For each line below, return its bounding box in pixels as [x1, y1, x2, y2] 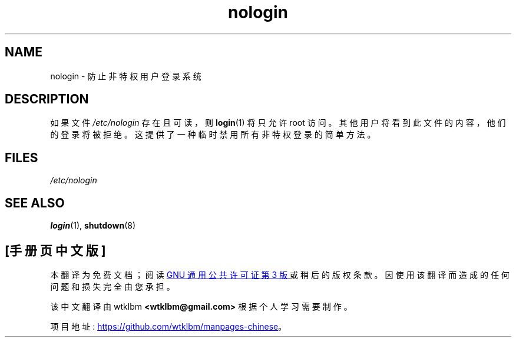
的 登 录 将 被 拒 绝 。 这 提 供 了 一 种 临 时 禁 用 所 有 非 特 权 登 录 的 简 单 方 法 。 [50, 129, 376, 140]
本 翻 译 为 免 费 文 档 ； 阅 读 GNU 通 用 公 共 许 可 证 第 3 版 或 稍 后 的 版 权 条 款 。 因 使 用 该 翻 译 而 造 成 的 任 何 [50, 269, 510, 280]
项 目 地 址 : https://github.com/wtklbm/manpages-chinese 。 [50, 321, 287, 331]
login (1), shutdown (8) [50, 220, 136, 231]
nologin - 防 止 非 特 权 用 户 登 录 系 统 [50, 71, 201, 81]
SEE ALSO [5, 195, 65, 210]
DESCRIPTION [5, 92, 89, 107]
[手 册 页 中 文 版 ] [5, 243, 106, 258]
